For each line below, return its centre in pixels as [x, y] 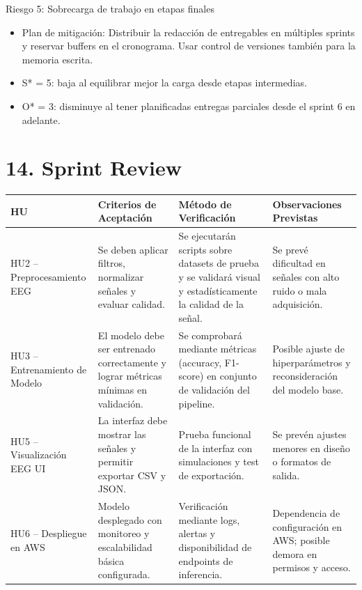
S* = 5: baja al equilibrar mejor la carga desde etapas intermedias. [164, 83]
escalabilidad [125, 547]
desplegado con [130, 519]
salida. [286, 475]
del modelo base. [308, 389]
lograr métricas [130, 376]
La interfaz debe [133, 420]
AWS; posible [301, 540]
